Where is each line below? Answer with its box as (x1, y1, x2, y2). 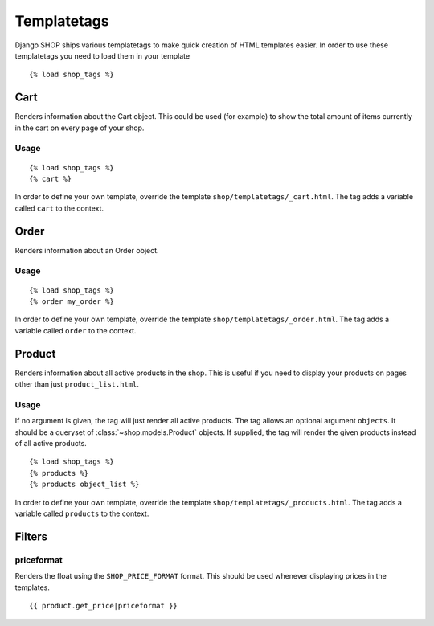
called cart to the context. (14, 203, 104, 213)
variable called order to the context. (14, 325, 137, 335)
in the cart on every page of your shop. (14, 123, 145, 133)
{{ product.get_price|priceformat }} (29, 601, 178, 610)
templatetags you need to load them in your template (14, 51, 190, 60)
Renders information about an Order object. (14, 245, 160, 255)
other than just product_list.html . (14, 379, 140, 389)
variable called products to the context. (14, 509, 149, 518)
